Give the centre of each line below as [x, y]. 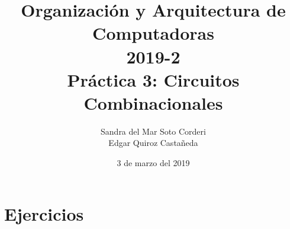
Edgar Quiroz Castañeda [153, 143]
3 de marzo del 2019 [153, 163]
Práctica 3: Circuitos [153, 79]
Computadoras [153, 33]
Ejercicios [44, 213]
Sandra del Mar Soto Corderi [153, 131]
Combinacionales [153, 102]
